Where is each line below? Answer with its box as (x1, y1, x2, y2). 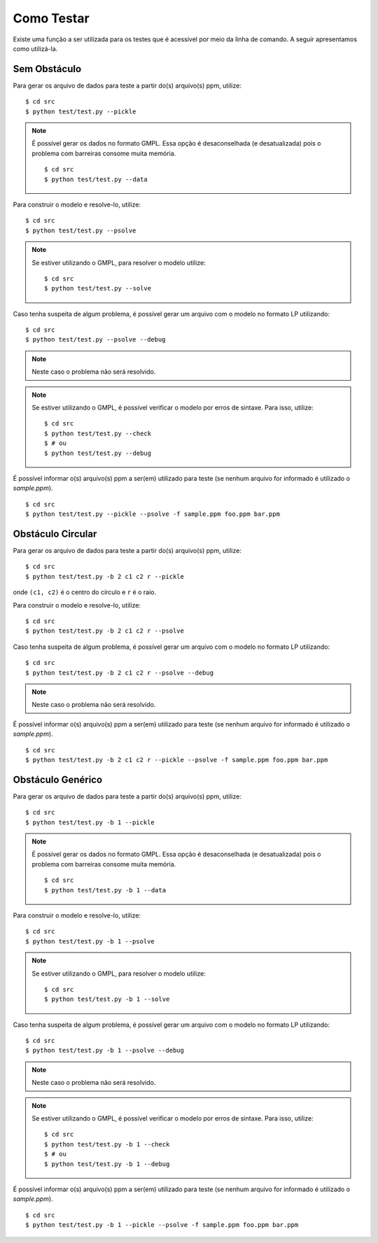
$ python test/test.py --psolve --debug (25, 336, 166, 344)
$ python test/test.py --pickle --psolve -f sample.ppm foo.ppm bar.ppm (25, 510, 280, 518)
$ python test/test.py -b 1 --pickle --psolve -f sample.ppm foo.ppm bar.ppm (25, 1221, 299, 1229)
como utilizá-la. (13, 44, 58, 52)
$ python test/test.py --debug (44, 449, 152, 457)
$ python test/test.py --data (44, 175, 148, 183)
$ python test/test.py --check (44, 429, 152, 437)
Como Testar (13, 10, 90, 26)
